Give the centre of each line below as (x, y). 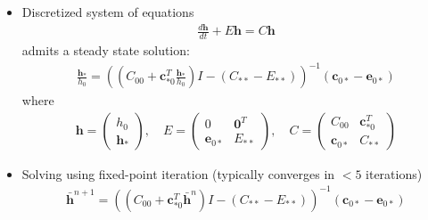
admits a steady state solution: (106, 49)
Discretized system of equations (108, 12)
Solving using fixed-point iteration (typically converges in (178, 173)
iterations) (394, 173)
